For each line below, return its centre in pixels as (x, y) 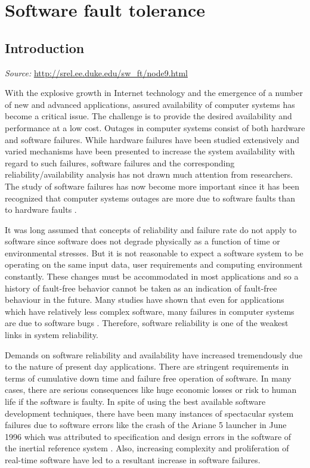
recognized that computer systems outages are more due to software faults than (150, 198)
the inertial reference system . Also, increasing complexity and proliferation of (147, 448)
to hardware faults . (41, 210)
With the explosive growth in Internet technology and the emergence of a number (154, 93)
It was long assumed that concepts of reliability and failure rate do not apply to (151, 229)
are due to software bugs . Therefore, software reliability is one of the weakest (147, 323)
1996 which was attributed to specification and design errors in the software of (148, 436)
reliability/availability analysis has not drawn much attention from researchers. (149, 174)
